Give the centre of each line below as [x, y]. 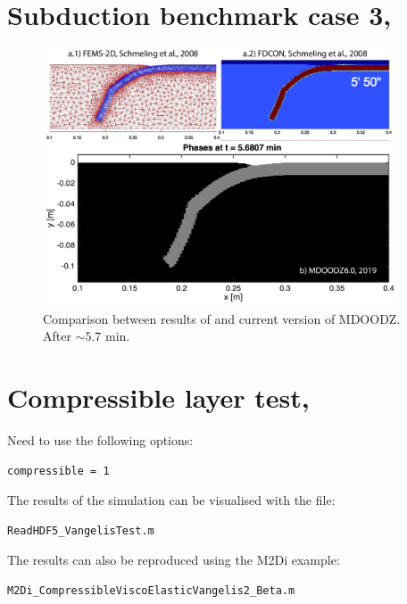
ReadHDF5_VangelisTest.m [81, 530]
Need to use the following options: [100, 440]
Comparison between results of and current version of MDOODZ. [222, 318]
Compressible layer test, [158, 397]
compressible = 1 [58, 471]
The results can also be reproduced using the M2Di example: [174, 560]
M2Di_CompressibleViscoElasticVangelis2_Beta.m [151, 591]
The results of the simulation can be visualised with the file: [171, 500]
